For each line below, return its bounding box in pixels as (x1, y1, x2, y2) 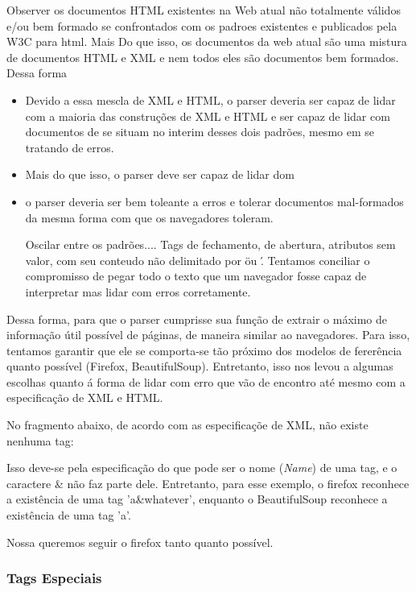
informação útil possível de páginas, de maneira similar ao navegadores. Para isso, (6, 326, 410, 343)
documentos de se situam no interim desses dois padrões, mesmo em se (25, 123, 374, 140)
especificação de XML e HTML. (6, 389, 163, 406)
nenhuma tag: (6, 432, 74, 449)
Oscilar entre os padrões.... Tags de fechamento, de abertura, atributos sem (25, 236, 396, 253)
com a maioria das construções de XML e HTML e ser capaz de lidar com (25, 107, 390, 124)
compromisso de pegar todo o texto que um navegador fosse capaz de (25, 267, 367, 284)
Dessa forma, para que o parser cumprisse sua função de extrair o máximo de (6, 310, 388, 327)
